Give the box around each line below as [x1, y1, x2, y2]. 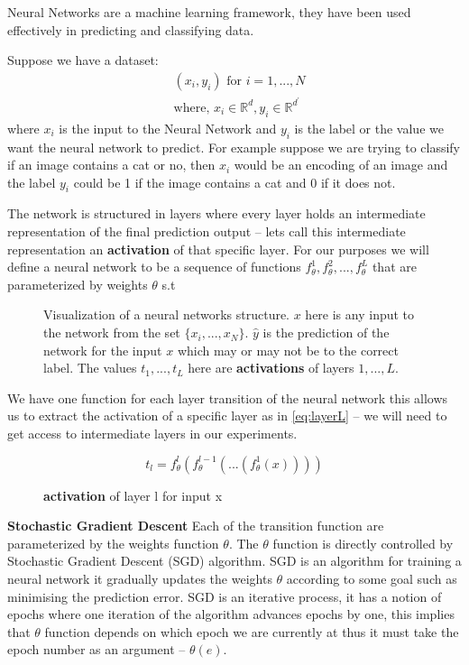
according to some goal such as [286, 568, 457, 587]
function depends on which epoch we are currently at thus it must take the [44, 622, 459, 641]
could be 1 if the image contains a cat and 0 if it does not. [73, 172, 396, 191]
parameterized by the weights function [7, 533, 219, 552]
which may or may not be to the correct [177, 340, 399, 359]
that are [372, 257, 417, 276]
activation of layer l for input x [43, 485, 223, 504]
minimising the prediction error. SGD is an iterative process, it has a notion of [7, 586, 442, 605]
